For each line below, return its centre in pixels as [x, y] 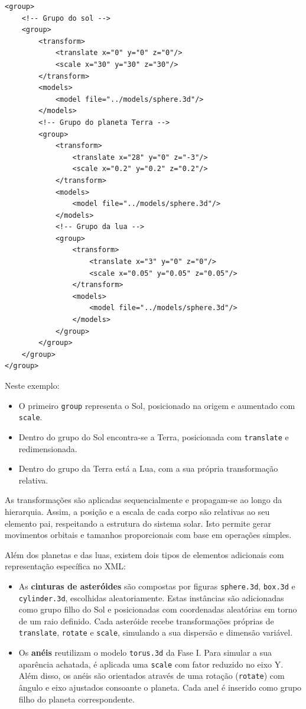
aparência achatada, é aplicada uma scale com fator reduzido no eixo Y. [151, 664]
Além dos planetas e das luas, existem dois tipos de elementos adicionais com [144, 554]
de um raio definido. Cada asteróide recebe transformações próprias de [146, 621]
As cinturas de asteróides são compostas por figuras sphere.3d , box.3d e [157, 586]
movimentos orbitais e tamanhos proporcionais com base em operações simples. [148, 535]
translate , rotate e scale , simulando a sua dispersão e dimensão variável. [156, 632]
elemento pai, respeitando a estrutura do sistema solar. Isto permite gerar [138, 523]
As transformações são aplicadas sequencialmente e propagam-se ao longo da [144, 500]
